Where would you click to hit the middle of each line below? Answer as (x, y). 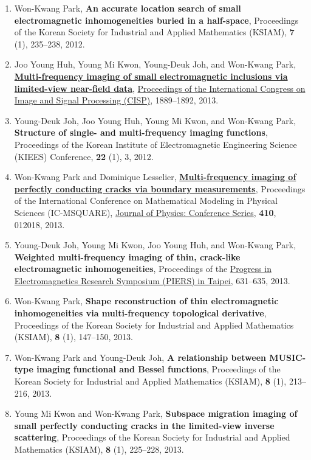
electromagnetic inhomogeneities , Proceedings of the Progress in (143, 269)
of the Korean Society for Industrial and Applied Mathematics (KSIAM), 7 (154, 32)
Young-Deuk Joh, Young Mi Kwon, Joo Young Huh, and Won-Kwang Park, (155, 245)
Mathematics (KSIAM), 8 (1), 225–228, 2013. (99, 449)
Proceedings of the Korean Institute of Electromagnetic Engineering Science (155, 144)
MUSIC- (288, 357)
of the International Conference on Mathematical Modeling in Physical (146, 200)
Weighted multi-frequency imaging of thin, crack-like (127, 256)
